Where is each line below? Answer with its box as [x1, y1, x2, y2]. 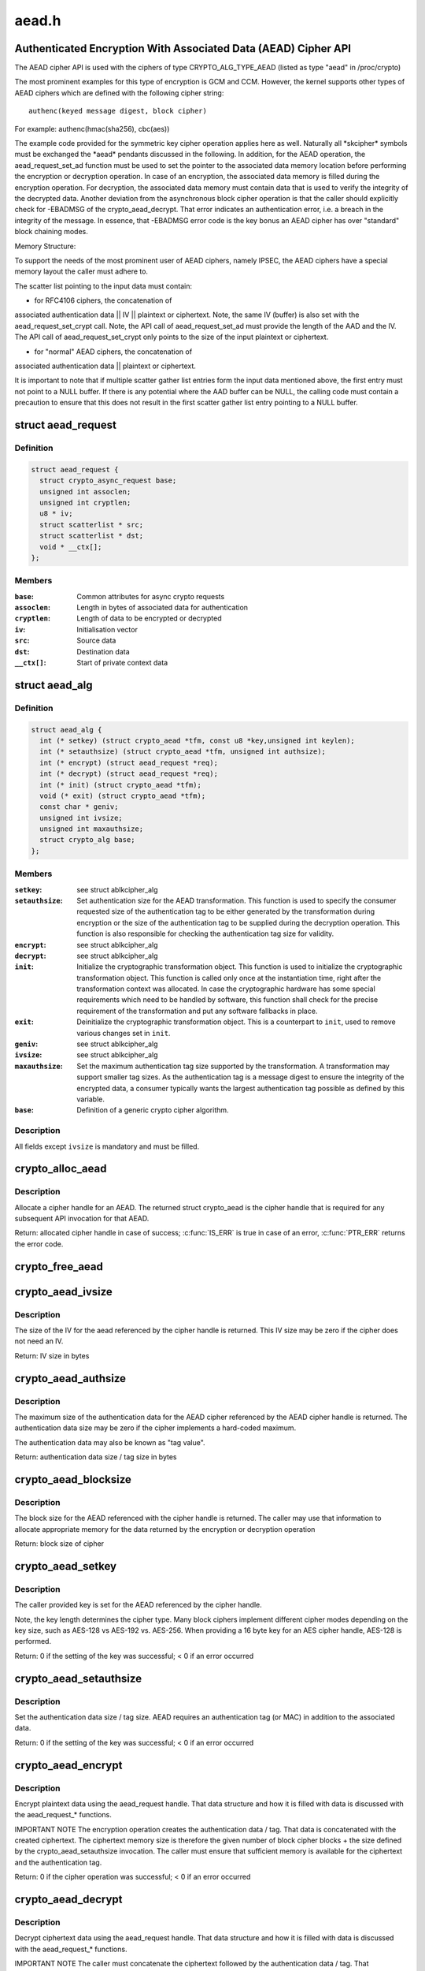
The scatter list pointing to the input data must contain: [14, 281, 193, 291]
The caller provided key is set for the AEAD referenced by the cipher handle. [14, 1600, 263, 1610]
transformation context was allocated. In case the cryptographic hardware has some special [76, 984, 375, 993]
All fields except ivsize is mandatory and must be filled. [14, 1142, 200, 1151]
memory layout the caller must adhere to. [14, 266, 149, 276]
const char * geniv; [39, 803, 119, 811]
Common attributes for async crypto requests [76, 591, 225, 601]
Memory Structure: [14, 241, 76, 251]
